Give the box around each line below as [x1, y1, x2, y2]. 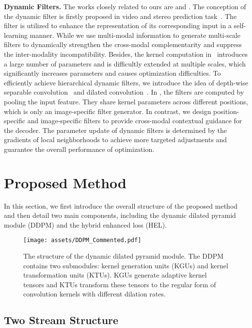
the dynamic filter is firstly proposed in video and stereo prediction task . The [4, 11, 237, 21]
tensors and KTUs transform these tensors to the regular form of [23, 279, 216, 289]
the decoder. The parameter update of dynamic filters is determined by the [4, 125, 227, 135]
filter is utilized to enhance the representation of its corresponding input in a [4, 20, 232, 31]
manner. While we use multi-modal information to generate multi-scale [30, 30, 240, 40]
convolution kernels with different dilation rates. [23, 289, 166, 299]
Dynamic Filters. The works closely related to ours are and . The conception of [4, 1, 246, 11]
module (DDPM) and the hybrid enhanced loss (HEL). [4, 219, 167, 230]
